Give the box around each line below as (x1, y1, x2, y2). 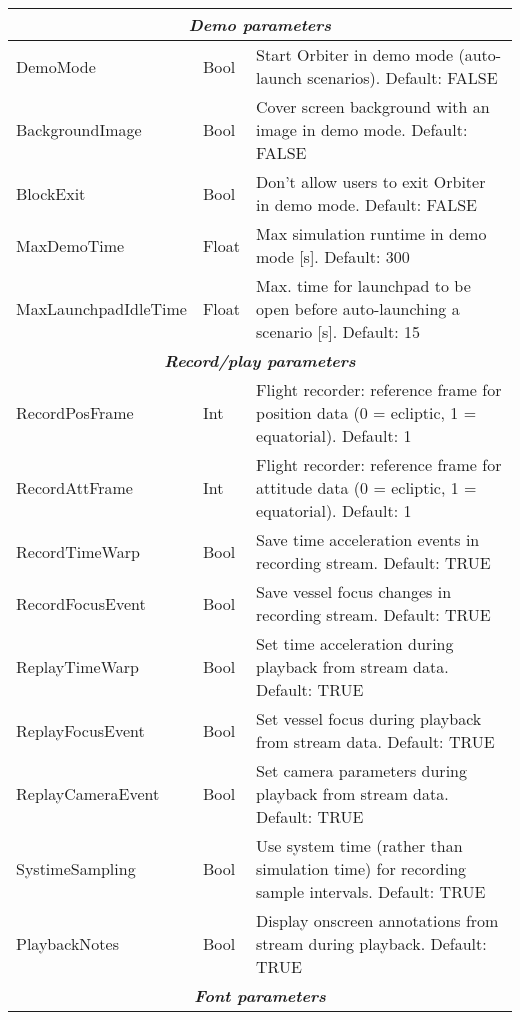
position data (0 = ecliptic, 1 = (256, 401, 477, 424)
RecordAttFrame (16, 476, 133, 499)
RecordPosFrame (16, 401, 134, 424)
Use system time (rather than (256, 834, 463, 857)
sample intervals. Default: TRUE (256, 880, 486, 903)
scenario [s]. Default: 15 (256, 320, 421, 343)
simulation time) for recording (256, 857, 467, 880)
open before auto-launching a (256, 297, 460, 320)
